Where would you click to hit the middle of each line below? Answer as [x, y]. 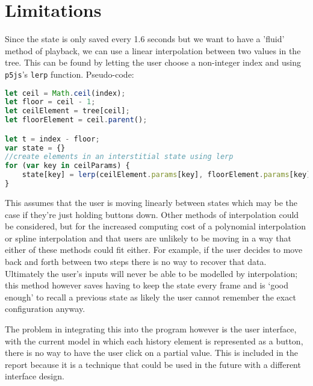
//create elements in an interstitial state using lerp [119, 157]
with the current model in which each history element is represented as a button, [154, 341]
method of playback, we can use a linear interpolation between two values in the [153, 50]
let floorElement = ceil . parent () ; [76, 120]
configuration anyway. [45, 309]
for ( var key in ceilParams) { [67, 166]
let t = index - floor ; [52, 139]
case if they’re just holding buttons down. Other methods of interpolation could [152, 214]
